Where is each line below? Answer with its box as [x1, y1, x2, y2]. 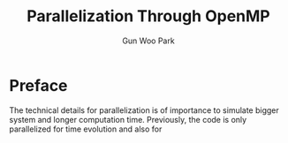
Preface [9, 75, 68, 95]
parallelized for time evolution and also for [9, 124, 163, 134]
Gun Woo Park [122, 35, 175, 46]
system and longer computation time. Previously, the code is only [9, 114, 247, 124]
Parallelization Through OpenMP [26, 6, 271, 26]
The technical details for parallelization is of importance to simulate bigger [9, 104, 280, 116]
